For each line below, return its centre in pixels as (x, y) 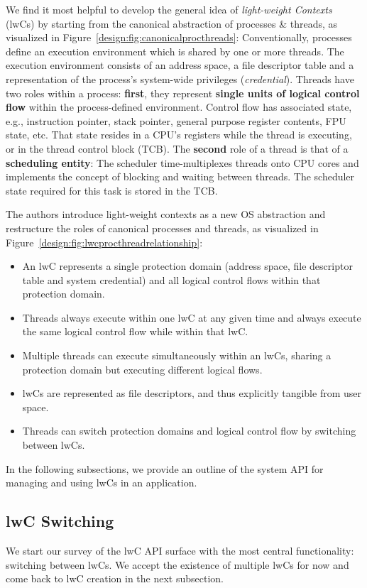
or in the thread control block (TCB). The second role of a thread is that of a (177, 148)
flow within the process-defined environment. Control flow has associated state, (179, 107)
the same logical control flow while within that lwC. (135, 331)
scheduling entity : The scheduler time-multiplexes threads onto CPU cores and (182, 162)
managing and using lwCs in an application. (102, 483)
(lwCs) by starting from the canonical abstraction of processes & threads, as (172, 23)
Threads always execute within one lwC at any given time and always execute (192, 317)
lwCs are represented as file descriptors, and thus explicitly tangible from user (192, 393)
